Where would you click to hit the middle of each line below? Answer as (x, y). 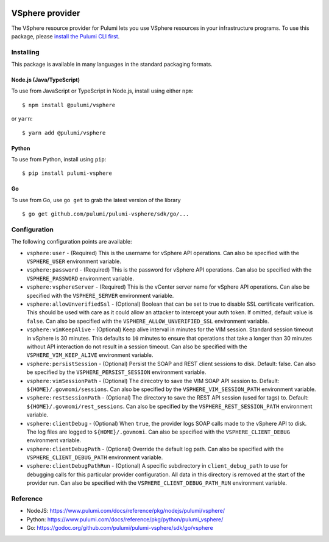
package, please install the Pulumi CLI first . (65, 36)
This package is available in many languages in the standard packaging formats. (112, 65)
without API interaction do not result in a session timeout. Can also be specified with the (137, 347)
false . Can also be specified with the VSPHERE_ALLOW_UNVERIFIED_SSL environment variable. (148, 321)
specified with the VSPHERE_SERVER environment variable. (100, 295)
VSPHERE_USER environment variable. (74, 261)
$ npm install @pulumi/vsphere (69, 105)
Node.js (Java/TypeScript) (46, 80)
